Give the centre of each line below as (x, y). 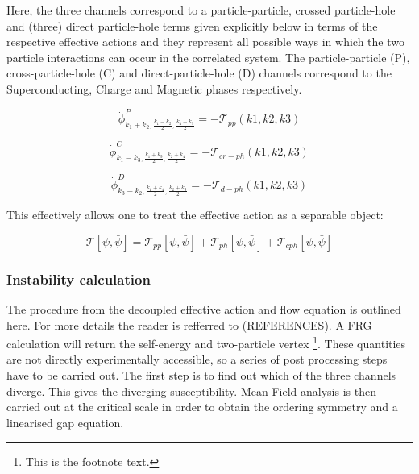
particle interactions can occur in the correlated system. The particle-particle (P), (208, 57)
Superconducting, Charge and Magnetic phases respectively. (154, 88)
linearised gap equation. (65, 422)
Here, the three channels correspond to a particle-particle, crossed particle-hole (201, 10)
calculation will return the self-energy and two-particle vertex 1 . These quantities (206, 342)
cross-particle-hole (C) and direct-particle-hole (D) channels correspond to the (199, 73)
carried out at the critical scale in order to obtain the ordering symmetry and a (202, 407)
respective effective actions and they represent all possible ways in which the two (206, 42)
